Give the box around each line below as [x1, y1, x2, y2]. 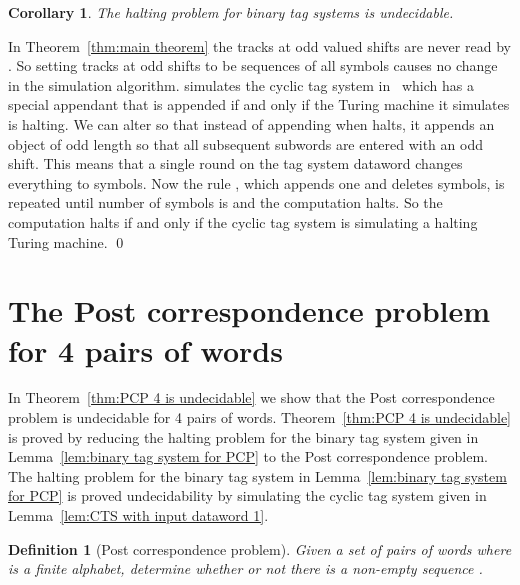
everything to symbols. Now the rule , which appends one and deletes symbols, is [8, 172, 505, 193]
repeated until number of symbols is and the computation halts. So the [8, 192, 443, 213]
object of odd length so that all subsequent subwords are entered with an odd [8, 133, 483, 154]
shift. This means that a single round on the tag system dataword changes [8, 153, 463, 174]
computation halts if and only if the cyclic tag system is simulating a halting [8, 211, 478, 232]
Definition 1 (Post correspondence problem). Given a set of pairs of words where [8, 538, 512, 559]
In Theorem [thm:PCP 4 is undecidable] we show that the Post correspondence [8, 387, 495, 408]
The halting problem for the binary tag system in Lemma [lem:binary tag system [8, 465, 507, 486]
